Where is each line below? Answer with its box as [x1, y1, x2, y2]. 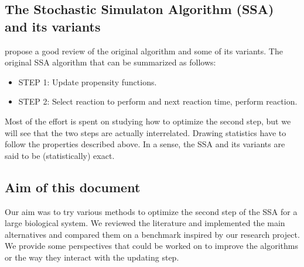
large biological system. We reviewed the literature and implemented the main [5, 217, 285, 229]
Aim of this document [5, 178, 141, 196]
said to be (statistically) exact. [5, 149, 115, 161]
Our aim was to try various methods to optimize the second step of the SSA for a [5, 205, 298, 217]
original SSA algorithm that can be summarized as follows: [5, 56, 216, 68]
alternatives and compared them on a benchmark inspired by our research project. [5, 228, 300, 240]
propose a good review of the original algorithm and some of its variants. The [5, 44, 283, 57]
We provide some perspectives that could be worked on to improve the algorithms [5, 240, 298, 252]
